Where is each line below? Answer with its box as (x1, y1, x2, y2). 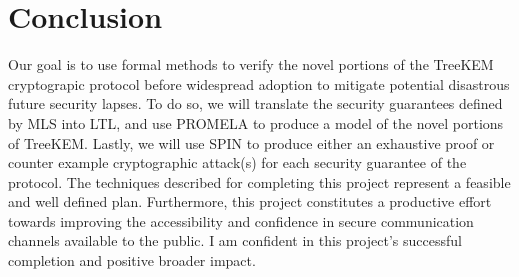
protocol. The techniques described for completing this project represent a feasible (8, 171, 511, 192)
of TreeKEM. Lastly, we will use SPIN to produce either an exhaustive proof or (8, 132, 495, 153)
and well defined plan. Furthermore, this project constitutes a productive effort (8, 191, 492, 212)
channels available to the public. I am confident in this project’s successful (8, 230, 462, 251)
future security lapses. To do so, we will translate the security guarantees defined (8, 93, 503, 114)
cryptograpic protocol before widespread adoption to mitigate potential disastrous (8, 73, 510, 94)
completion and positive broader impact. (8, 250, 256, 271)
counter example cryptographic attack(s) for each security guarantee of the (8, 152, 467, 173)
